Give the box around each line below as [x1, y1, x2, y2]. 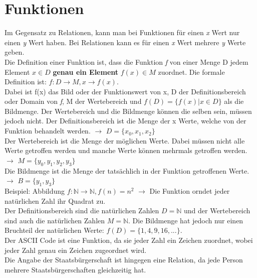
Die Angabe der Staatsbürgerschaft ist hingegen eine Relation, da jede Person [5, 254, 243, 265]
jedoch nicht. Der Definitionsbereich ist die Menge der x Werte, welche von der [5, 115, 246, 126]
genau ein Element [53, 66, 119, 77]
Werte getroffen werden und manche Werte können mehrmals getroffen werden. [5, 145, 247, 156]
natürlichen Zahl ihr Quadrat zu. [5, 195, 106, 206]
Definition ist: [5, 76, 47, 87]
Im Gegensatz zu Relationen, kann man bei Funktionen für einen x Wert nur [5, 27, 240, 38]
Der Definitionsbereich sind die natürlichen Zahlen [5, 205, 159, 216]
